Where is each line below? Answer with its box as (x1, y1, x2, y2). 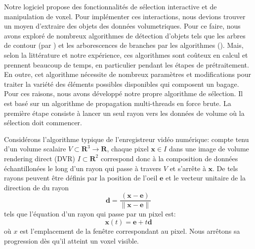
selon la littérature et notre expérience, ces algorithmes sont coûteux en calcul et (4, 49, 248, 60)
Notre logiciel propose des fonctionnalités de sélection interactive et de (4, 1, 217, 11)
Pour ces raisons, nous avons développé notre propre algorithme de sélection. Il (4, 88, 243, 99)
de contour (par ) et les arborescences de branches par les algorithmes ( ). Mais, (4, 40, 244, 50)
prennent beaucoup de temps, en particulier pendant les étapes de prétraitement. (4, 59, 249, 70)
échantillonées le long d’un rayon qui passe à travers (4, 163, 162, 173)
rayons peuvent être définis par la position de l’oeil (4, 173, 158, 183)
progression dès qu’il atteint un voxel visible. (4, 235, 139, 246)
